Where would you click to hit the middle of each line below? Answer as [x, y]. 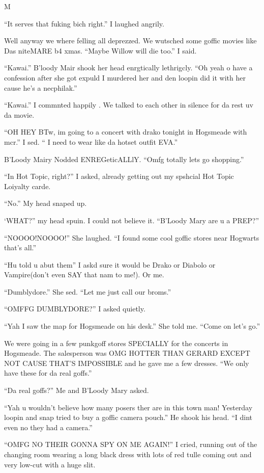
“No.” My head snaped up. [46, 203]
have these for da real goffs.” [48, 373]
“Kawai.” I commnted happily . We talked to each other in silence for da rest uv [129, 105]
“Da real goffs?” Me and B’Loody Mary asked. [77, 390]
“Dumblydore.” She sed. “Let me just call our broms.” [88, 291]
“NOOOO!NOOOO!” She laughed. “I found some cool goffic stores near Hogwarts [132, 237]
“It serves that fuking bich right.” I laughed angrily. [84, 23]
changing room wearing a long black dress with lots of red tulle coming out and [128, 454]
